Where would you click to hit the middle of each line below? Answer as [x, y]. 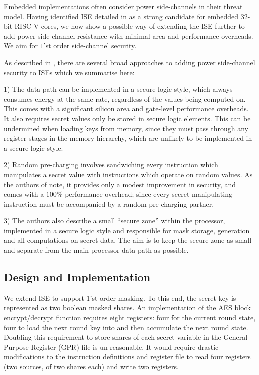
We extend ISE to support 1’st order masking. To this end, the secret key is [120, 297]
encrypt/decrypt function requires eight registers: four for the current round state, [130, 317]
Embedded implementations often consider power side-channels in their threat [123, 6]
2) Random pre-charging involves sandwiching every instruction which [111, 165]
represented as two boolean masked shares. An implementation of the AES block [127, 307]
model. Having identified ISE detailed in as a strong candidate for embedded [121, 16]
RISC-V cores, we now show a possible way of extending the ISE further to [129, 26]
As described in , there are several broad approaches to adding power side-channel [129, 62]
